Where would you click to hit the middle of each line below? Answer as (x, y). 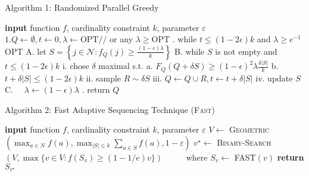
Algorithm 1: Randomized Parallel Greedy (82, 7)
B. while (189, 51)
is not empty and (246, 51)
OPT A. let (26, 51)
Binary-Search (244, 142)
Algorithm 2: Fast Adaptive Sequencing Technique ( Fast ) (110, 109)
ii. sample (104, 78)
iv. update (274, 78)
